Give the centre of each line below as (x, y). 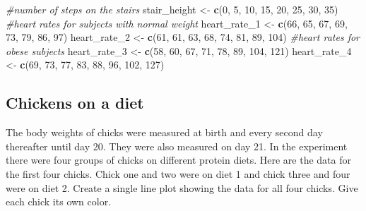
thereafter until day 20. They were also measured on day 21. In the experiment (177, 146)
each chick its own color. (59, 201)
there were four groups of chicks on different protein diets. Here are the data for (179, 160)
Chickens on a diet (75, 103)
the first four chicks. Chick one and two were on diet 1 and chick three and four (178, 173)
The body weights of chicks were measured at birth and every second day (164, 132)
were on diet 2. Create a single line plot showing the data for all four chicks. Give (182, 187)
